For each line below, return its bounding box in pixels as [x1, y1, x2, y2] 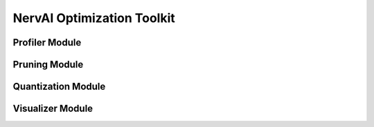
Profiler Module [12, 37, 82, 48]
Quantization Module [12, 81, 106, 92]
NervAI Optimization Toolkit [12, 10, 176, 26]
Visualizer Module [12, 103, 93, 115]
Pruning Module [12, 59, 84, 70]
